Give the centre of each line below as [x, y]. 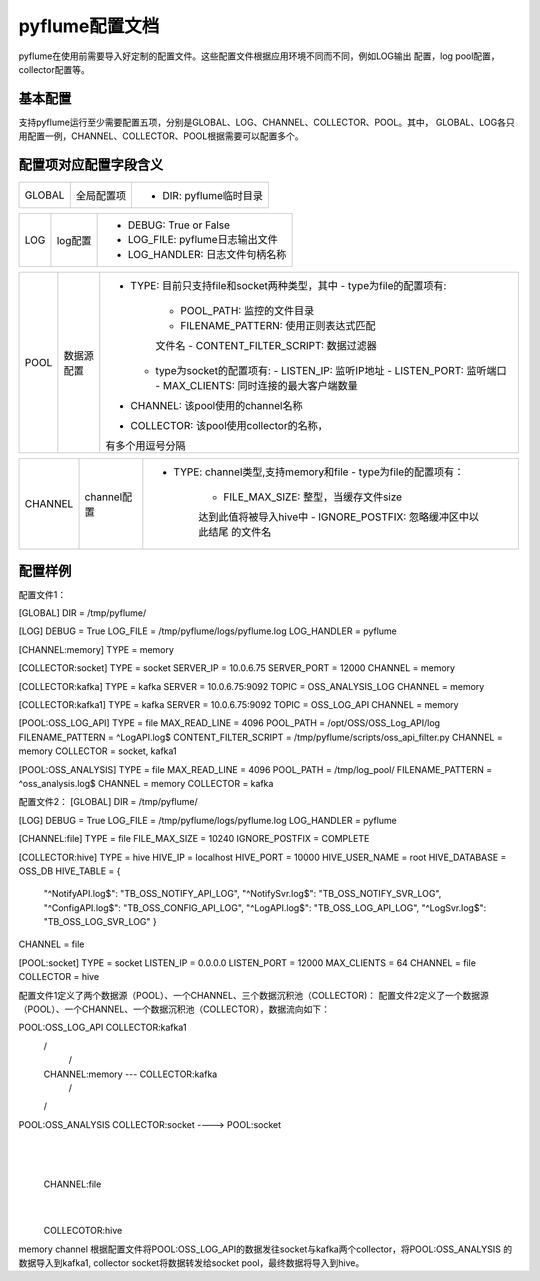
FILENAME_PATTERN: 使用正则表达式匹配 [278, 326]
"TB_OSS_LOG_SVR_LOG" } [100, 922]
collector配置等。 [54, 69]
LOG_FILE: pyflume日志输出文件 [203, 240]
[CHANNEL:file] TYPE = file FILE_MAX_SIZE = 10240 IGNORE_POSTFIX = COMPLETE [194, 839]
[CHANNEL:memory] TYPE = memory [96, 649]
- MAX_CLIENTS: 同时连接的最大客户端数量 [257, 386]
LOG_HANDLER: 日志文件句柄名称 [207, 255]
